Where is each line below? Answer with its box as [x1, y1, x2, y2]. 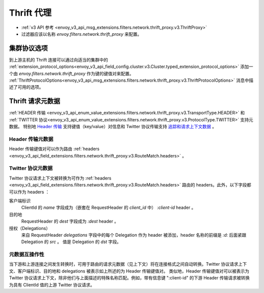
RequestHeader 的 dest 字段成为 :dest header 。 [21, 218, 119, 225]
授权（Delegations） [9, 225, 51, 231]
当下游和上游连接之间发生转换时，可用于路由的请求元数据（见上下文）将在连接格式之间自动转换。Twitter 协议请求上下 [9, 261, 247, 267]
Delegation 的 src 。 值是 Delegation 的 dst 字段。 [21, 239, 122, 245]
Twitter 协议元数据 [9, 165, 53, 172]
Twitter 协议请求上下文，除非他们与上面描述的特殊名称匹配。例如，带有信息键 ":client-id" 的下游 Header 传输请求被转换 [9, 275, 250, 281]
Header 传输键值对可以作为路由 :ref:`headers [9, 146, 100, 152]
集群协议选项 [9, 44, 48, 52]
